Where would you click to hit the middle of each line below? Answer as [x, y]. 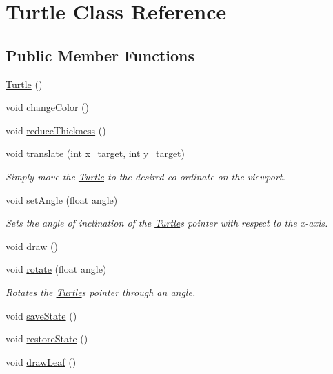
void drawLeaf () [41, 361]
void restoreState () [47, 339]
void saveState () [41, 315]
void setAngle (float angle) [62, 199]
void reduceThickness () [56, 130]
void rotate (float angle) [56, 269]
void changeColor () [48, 107]
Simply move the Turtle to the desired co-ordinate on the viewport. [145, 176]
